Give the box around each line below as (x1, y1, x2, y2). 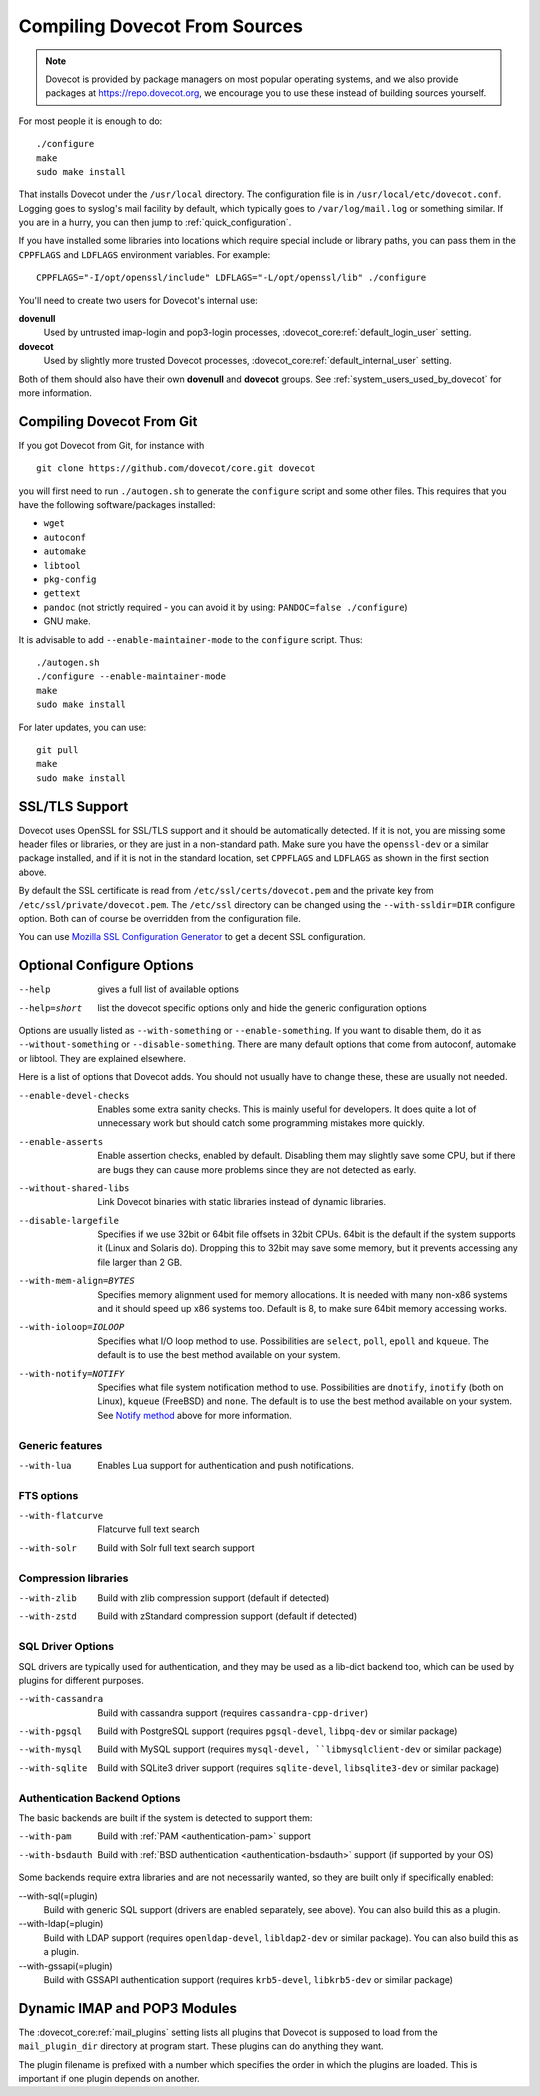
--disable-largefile (18, 1215, 120, 1226)
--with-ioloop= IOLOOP (18, 1321, 125, 1333)
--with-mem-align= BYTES (18, 1275, 135, 1287)
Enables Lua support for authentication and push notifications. (97, 1459, 354, 1471)
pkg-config (43, 574, 97, 585)
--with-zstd (18, 1611, 77, 1622)
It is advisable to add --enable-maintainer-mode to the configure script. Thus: (18, 633, 364, 645)
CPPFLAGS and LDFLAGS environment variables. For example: (18, 248, 271, 260)
